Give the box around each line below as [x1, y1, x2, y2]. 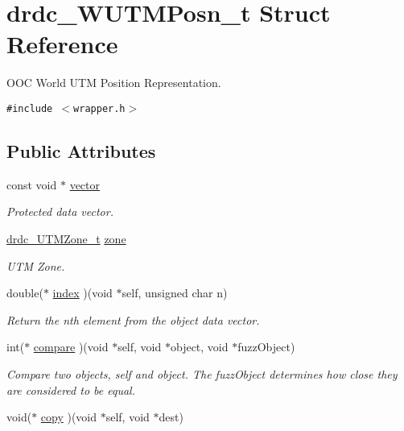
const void [6, 176, 57, 193]
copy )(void [40, 408, 97, 425]
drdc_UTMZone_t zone [6, 230, 126, 247]
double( [6, 284, 43, 301]
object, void [170, 338, 229, 355]
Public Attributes [6, 138, 156, 163]
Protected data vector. [6, 203, 113, 220]
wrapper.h [73, 102, 126, 114]
